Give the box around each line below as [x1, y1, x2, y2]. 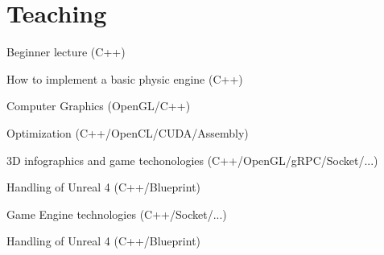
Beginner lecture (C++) [6, 43, 126, 60]
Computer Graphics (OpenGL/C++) [6, 97, 191, 114]
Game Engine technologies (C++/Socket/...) [6, 205, 227, 222]
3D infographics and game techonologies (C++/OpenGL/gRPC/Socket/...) [6, 151, 378, 168]
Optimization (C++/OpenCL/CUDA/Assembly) [6, 124, 249, 141]
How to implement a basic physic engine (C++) [6, 70, 243, 87]
